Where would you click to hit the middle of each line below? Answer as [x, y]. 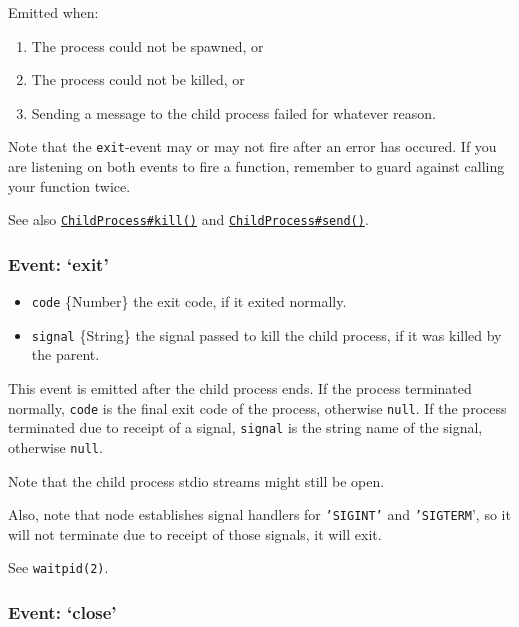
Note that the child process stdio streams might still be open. [196, 480]
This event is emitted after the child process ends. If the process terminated [240, 388]
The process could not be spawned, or [147, 45]
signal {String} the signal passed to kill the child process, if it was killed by [266, 334]
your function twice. [69, 185]
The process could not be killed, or [138, 79]
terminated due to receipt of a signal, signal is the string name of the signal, [245, 427]
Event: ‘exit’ [58, 263]
